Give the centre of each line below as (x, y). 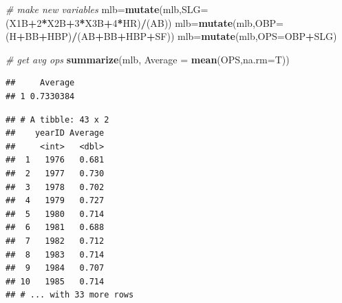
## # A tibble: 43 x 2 (57, 119)
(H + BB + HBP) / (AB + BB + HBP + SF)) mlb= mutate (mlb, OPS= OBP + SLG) (171, 36)
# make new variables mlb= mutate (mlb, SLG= (107, 9)
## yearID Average (55, 133)
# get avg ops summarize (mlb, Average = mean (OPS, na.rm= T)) (148, 59)
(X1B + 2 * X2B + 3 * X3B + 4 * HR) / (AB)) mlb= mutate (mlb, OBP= (145, 22)
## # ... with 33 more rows (70, 295)
